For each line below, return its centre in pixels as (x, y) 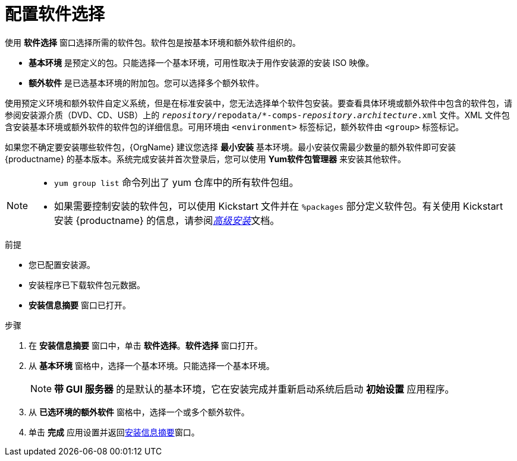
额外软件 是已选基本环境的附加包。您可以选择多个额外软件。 (146, 83)
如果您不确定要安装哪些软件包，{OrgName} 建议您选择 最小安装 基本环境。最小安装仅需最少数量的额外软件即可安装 (230, 147)
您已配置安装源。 (62, 264)
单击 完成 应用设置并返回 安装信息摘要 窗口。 (114, 432)
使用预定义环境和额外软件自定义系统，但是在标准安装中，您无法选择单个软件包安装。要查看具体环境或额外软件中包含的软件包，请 (258, 103)
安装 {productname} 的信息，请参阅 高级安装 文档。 (167, 220)
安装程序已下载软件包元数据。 (87, 285)
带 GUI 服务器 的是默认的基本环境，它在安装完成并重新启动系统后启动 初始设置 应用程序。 (254, 389)
